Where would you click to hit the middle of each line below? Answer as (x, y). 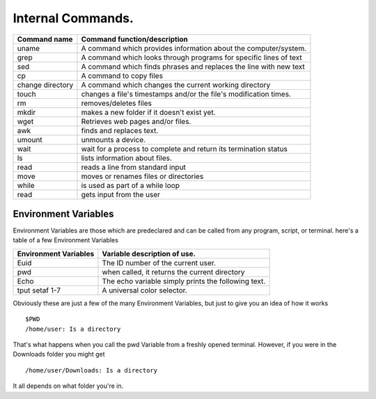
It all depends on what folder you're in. (68, 386)
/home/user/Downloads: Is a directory (92, 370)
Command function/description (134, 39)
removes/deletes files (117, 103)
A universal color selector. (144, 290)
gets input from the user (120, 194)
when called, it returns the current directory (173, 272)
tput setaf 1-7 (39, 290)
